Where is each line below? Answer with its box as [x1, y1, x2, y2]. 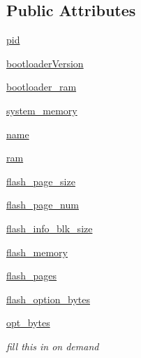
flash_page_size [6, 173, 75, 188]
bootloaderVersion [6, 55, 84, 70]
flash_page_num [6, 197, 79, 212]
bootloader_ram [6, 79, 77, 94]
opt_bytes [6, 315, 50, 330]
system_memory [6, 102, 77, 117]
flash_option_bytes [6, 291, 90, 306]
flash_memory [6, 244, 68, 259]
